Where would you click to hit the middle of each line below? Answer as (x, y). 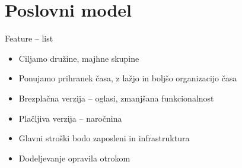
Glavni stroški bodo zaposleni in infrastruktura (104, 138)
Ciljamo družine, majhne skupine (79, 58)
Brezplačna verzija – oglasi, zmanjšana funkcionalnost (116, 98)
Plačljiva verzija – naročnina (70, 118)
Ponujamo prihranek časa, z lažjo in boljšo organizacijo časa (128, 78)
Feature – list (29, 38)
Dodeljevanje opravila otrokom (74, 158)
